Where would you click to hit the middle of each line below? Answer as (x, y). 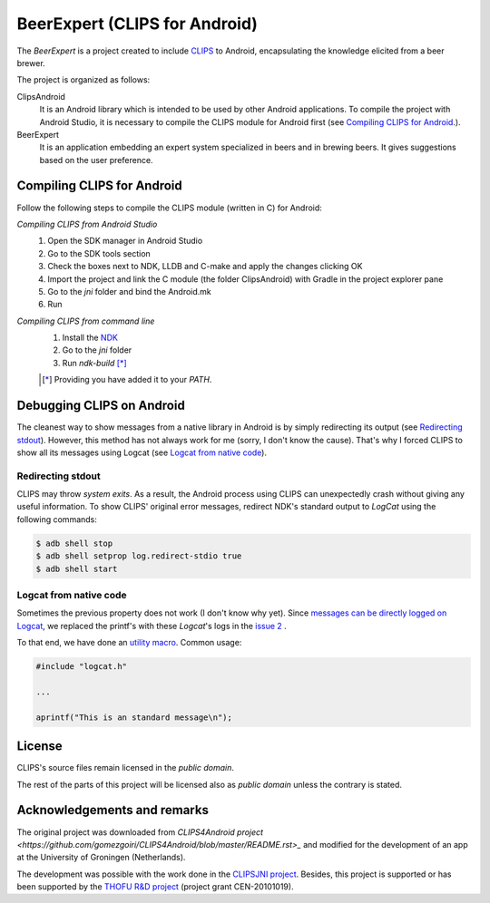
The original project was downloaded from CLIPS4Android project (140, 832)
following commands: (57, 519)
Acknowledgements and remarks (113, 810)
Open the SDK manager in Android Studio (125, 241)
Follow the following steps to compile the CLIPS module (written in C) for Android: (169, 208)
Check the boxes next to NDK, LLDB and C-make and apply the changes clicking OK (205, 267)
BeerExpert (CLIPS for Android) (137, 24)
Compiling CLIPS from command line (86, 321)
